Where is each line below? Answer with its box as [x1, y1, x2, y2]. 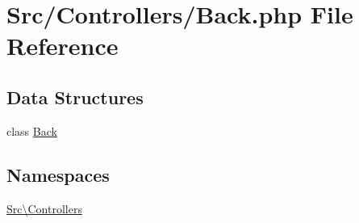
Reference [6, 29, 119, 62]
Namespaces [6, 162, 110, 187]
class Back [6, 122, 57, 139]
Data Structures [6, 84, 144, 109]
